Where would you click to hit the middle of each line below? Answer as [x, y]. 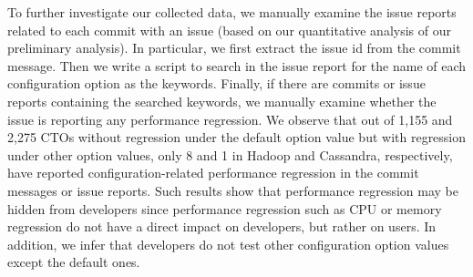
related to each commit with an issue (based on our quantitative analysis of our [229, 30]
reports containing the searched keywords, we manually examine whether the [222, 101]
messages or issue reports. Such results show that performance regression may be [233, 190]
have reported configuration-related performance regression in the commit [213, 173]
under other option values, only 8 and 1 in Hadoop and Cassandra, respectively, [230, 154]
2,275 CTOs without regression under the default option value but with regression [237, 137]
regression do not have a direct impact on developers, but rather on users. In [222, 226]
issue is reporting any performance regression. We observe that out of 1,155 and [230, 119]
